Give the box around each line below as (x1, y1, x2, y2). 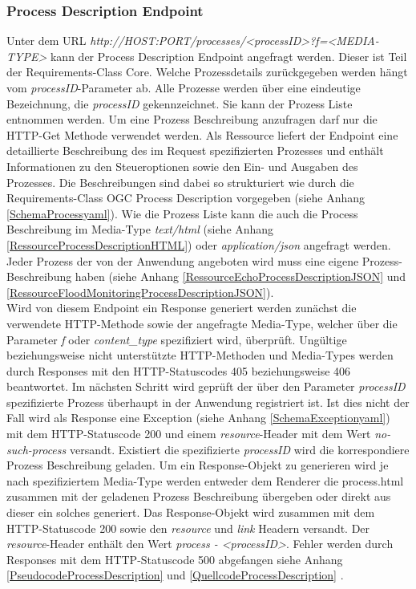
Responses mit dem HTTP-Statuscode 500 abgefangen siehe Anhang (6, 550, 343, 567)
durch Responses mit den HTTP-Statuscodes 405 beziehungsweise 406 (6, 362, 351, 379)
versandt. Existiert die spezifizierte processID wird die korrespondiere (69, 441, 410, 457)
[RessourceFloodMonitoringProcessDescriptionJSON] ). (6, 283, 274, 300)
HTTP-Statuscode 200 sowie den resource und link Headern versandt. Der (6, 519, 370, 536)
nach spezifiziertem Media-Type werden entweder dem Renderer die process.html (6, 472, 404, 489)
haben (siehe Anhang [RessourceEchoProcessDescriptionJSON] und (75, 268, 406, 285)
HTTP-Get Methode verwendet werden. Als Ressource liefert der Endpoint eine (6, 126, 398, 143)
